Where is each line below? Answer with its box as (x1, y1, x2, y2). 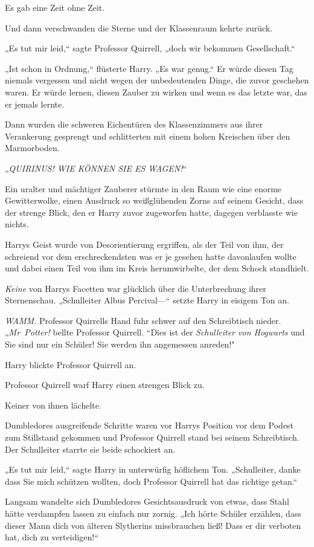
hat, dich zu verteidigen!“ (5, 531, 98, 543)
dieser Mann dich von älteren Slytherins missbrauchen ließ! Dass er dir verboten (5, 519, 301, 531)
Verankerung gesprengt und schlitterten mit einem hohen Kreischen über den (5, 129, 290, 142)
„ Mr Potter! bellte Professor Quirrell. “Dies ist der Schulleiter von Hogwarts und (5, 326, 305, 338)
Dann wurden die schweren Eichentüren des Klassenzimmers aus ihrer (5, 118, 263, 131)
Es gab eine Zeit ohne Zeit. (5, 1, 105, 13)
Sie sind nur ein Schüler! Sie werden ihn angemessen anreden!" (5, 338, 235, 351)
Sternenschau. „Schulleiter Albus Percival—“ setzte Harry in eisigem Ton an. (5, 294, 289, 306)
